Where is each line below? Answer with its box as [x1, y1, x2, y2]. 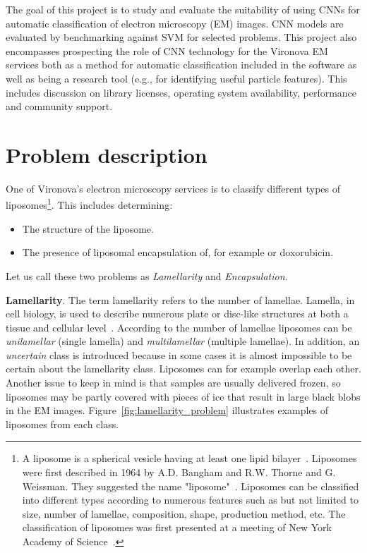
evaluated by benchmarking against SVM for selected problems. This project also [6, 30, 357, 44]
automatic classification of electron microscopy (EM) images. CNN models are [6, 16, 344, 30]
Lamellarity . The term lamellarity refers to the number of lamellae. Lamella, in [6, 292, 355, 307]
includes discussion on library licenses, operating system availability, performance [6, 85, 357, 99]
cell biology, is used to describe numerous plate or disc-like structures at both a [6, 306, 349, 321]
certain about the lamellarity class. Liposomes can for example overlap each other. [6, 361, 361, 376]
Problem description [6, 140, 207, 169]
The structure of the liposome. [22, 221, 154, 236]
